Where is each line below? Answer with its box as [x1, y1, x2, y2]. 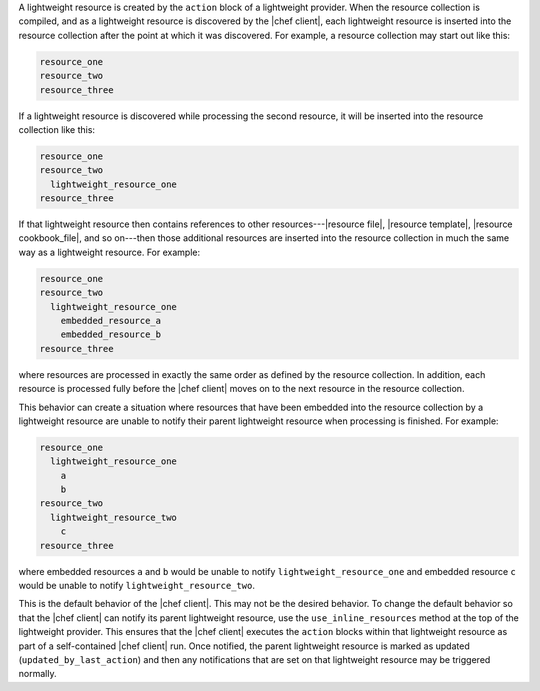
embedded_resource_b [60, 329, 162, 340]
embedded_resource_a [60, 315, 162, 326]
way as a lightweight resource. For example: [18, 246, 200, 258]
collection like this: [18, 123, 95, 135]
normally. [18, 668, 57, 680]
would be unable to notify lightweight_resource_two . [18, 580, 255, 592]
